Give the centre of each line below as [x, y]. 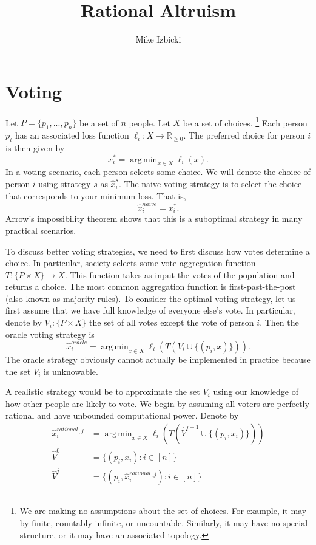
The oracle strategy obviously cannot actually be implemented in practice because [158, 359]
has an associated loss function [72, 135]
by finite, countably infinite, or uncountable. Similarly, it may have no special [164, 523]
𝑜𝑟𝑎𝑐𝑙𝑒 [79, 343]
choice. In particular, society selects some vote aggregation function [131, 263]
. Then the [279, 322]
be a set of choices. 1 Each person [245, 122]
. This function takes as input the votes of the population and [180, 274]
